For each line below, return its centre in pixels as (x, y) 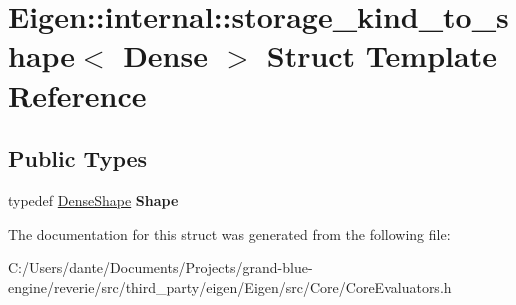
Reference (77, 94)
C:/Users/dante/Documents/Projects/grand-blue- (160, 267)
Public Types (78, 158)
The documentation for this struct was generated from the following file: (229, 233)
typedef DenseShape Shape (93, 199)
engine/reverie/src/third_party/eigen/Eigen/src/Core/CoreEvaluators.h (230, 286)
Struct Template (381, 55)
